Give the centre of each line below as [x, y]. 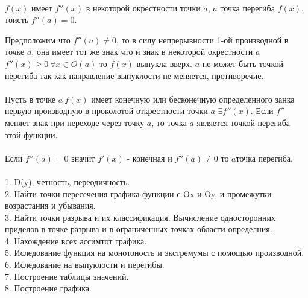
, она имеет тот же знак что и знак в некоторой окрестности [142, 52]
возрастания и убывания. [50, 205]
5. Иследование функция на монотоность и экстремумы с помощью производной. [155, 252]
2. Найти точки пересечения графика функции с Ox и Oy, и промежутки [138, 193]
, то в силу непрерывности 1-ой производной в [203, 40]
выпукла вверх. [164, 63]
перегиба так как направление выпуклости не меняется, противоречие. [134, 75]
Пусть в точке [30, 99]
